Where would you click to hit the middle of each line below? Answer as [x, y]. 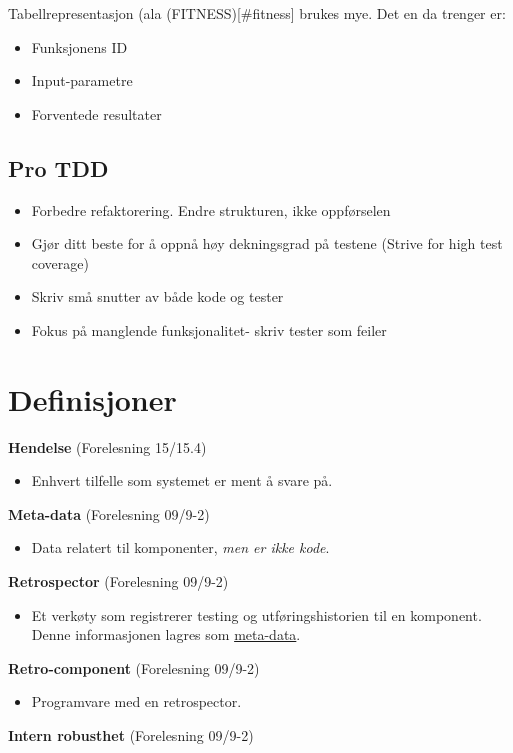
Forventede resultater [96, 113]
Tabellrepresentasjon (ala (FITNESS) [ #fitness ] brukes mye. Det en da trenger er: [257, 13]
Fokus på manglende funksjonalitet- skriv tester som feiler [209, 329]
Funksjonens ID [79, 46]
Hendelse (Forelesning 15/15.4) [107, 446]
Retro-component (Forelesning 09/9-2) [134, 667]
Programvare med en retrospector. [136, 701]
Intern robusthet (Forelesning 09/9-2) [131, 735]
